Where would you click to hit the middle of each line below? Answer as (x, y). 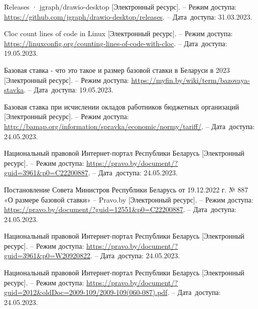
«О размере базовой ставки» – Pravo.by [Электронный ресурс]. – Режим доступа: (129, 199)
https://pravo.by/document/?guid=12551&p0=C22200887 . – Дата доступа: (120, 209)
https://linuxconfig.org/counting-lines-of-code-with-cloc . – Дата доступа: (116, 43)
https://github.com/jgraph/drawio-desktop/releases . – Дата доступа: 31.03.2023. (128, 16)
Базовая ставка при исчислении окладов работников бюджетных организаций (121, 106)
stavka (14, 90)
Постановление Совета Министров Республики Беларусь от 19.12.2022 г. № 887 (126, 189)
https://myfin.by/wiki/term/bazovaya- (190, 80)
